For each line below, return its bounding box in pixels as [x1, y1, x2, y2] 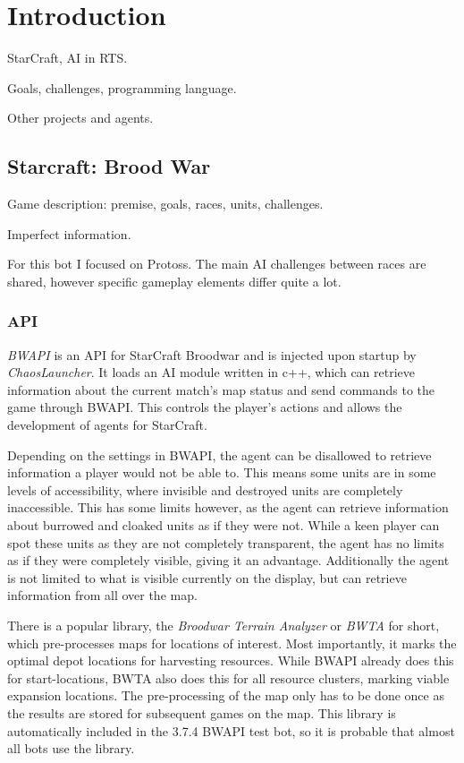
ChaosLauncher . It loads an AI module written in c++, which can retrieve [7, 363, 416, 381]
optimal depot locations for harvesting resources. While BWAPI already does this [7, 651, 454, 670]
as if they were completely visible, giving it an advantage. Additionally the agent [7, 551, 450, 570]
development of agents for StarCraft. [7, 416, 207, 434]
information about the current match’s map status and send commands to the [7, 380, 435, 399]
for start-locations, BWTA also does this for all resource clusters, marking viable [7, 668, 450, 687]
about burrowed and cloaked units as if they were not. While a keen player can [7, 516, 440, 535]
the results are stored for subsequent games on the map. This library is [7, 703, 396, 722]
